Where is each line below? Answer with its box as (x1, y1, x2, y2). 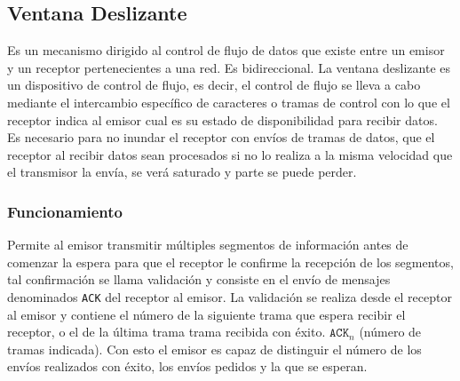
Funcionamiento (7, 200, 123, 222)
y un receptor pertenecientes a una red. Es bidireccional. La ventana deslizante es (7, 58, 451, 76)
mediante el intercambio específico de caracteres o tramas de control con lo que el (7, 92, 450, 111)
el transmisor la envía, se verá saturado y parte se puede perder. (7, 163, 357, 181)
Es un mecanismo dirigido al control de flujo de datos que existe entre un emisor (7, 41, 445, 60)
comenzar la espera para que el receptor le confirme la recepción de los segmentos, (7, 252, 454, 271)
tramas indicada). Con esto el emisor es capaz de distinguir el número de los (7, 339, 422, 358)
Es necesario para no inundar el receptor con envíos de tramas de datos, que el (7, 128, 435, 147)
